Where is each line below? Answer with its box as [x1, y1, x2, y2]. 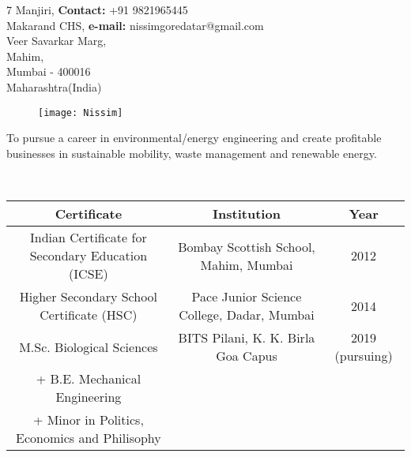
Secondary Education [29, 246, 148, 264]
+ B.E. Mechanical [36, 369, 141, 388]
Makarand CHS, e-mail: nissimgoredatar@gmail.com [6, 17, 264, 33]
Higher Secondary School [19, 287, 158, 305]
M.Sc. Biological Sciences [19, 337, 158, 356]
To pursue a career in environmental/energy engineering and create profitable [6, 129, 382, 146]
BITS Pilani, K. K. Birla [178, 328, 315, 346]
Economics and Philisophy [15, 429, 161, 447]
